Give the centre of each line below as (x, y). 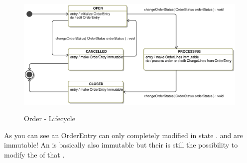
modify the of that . (34, 155)
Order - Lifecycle (50, 118)
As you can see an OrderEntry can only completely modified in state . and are (123, 135)
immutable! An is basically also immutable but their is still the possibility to (121, 145)
